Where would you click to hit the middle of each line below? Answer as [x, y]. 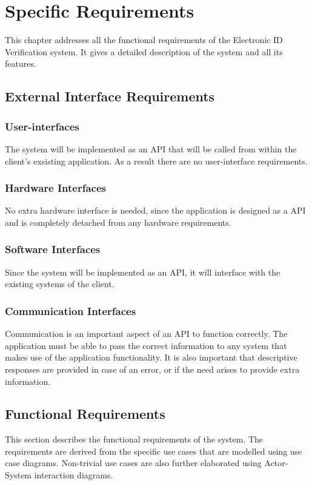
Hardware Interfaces [55, 188]
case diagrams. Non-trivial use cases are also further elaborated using [133, 463]
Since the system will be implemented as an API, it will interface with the [143, 272]
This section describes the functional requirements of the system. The [134, 439]
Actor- [276, 463]
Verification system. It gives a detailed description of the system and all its [144, 51]
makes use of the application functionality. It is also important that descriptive [151, 357]
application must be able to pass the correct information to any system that [146, 345]
